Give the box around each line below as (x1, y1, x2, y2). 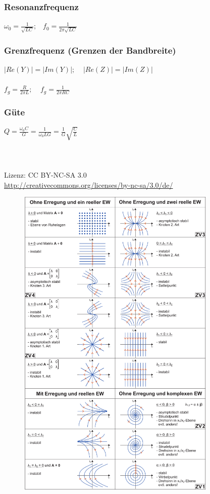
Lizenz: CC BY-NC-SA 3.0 (4, 170, 87, 180)
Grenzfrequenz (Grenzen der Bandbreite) (4, 44, 176, 56)
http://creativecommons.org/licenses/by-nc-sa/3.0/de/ (4, 179, 173, 190)
